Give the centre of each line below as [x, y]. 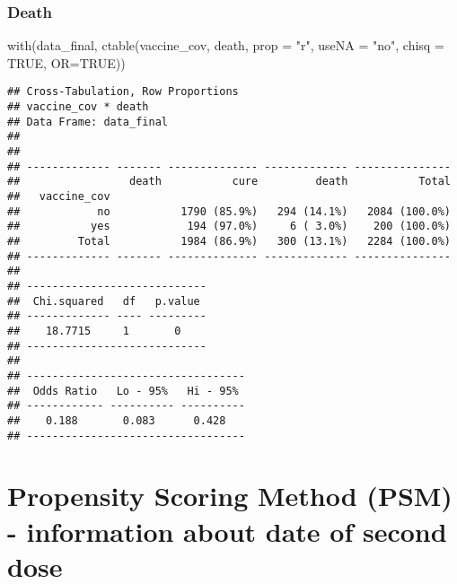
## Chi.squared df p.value [104, 301]
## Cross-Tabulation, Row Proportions [123, 92]
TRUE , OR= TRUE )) [66, 62]
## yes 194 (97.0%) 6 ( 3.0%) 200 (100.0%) [229, 227]
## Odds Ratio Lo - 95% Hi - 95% [123, 391]
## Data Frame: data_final [88, 122]
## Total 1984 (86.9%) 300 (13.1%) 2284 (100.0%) [229, 241]
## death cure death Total [229, 182]
